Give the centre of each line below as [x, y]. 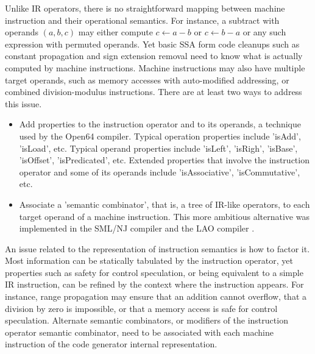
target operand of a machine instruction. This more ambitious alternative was [164, 216]
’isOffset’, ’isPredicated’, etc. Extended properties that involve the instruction [164, 160]
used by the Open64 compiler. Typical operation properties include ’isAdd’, [160, 136]
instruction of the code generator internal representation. [111, 344]
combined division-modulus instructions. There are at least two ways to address [154, 92]
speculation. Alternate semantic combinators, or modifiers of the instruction [147, 320]
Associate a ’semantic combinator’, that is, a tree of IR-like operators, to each [165, 204]
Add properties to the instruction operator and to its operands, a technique [160, 124]
